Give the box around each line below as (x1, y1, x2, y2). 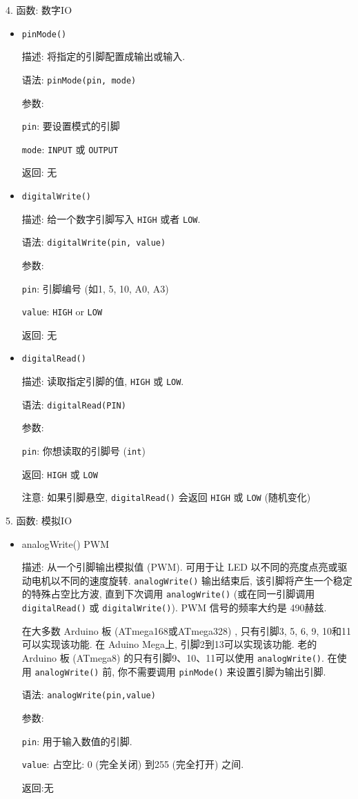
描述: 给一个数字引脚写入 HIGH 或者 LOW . (21, 211, 201, 226)
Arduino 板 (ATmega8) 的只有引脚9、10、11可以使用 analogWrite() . (21, 650, 324, 664)
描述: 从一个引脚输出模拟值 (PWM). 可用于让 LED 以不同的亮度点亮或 (21, 560, 338, 574)
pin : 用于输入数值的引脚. (21, 733, 132, 748)
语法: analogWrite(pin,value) (21, 687, 156, 702)
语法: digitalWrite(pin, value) (21, 235, 166, 249)
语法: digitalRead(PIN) (21, 397, 126, 411)
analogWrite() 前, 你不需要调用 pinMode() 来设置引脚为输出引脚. (34, 664, 326, 678)
